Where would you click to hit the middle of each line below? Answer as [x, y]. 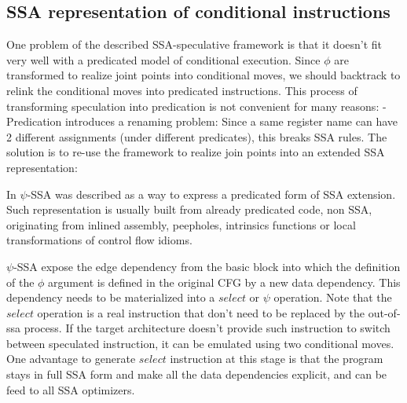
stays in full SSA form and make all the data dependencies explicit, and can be [197, 374]
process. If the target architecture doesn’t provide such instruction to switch [207, 328]
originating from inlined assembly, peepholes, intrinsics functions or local [181, 224]
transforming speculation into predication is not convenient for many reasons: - [196, 106]
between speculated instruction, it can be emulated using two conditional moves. [200, 343]
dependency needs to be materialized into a [111, 297]
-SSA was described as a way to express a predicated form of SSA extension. [211, 194]
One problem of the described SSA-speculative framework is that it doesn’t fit [194, 44]
